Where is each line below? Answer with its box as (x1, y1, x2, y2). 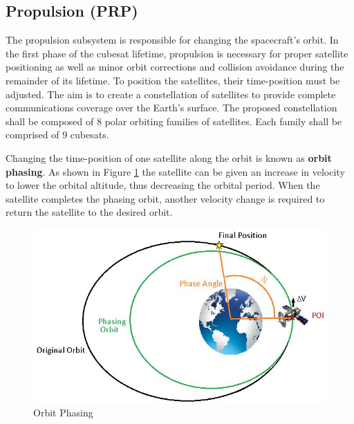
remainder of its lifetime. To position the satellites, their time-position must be (6, 73, 340, 87)
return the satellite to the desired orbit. (6, 205, 173, 219)
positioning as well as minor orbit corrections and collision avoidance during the (6, 59, 344, 74)
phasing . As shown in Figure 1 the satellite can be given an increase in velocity (6, 164, 345, 178)
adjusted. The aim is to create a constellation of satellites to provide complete (6, 86, 336, 101)
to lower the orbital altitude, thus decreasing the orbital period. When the (6, 178, 320, 192)
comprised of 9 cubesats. (6, 127, 109, 142)
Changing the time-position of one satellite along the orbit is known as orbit (6, 150, 332, 165)
